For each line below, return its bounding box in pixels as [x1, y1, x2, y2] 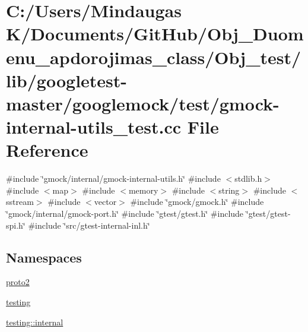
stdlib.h [234, 172, 262, 185]
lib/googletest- [6, 68, 128, 92]
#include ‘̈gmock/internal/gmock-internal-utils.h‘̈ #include [6, 172, 221, 185]
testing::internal [6, 315, 63, 328]
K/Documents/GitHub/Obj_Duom [6, 21, 304, 46]
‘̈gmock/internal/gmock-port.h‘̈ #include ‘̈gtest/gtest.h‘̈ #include [6, 207, 244, 220]
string [218, 184, 240, 196]
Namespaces [6, 248, 82, 266]
